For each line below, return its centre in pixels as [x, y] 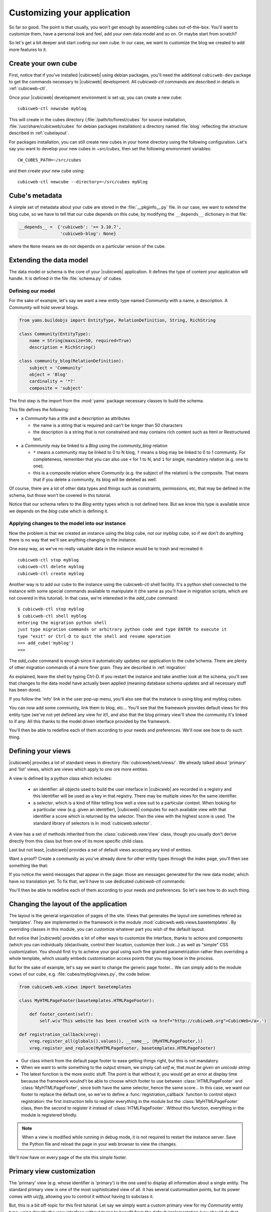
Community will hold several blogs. [44, 307]
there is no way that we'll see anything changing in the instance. [73, 540]
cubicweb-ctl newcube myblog [52, 109]
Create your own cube [43, 63]
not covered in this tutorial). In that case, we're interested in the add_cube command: [94, 598]
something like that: [29, 865]
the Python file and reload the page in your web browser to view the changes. [99, 1144]
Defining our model [32, 291]
